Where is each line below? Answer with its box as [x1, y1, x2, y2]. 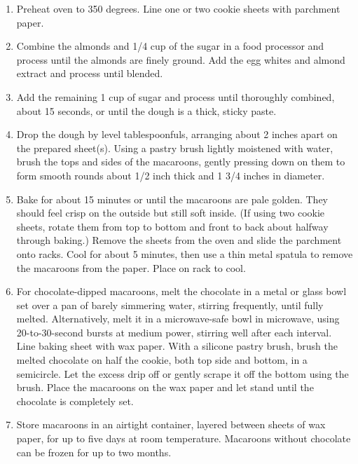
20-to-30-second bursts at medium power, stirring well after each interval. [16, 325, 332, 339]
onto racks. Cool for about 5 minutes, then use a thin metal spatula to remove [16, 246, 353, 261]
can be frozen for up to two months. [16, 444, 172, 459]
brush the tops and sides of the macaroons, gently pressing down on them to [16, 154, 345, 169]
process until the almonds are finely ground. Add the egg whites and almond [16, 52, 345, 67]
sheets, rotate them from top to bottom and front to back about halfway [16, 219, 329, 233]
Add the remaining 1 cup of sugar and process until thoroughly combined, [16, 89, 335, 104]
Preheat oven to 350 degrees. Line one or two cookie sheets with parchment [16, 1, 340, 15]
